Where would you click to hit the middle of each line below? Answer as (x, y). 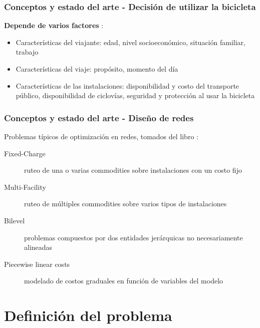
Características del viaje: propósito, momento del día (97, 69)
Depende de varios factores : (54, 25)
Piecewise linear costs (37, 264)
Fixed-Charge (25, 153)
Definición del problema (88, 315)
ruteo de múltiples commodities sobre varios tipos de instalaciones (125, 204)
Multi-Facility (25, 187)
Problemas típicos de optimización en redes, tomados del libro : (101, 136)
